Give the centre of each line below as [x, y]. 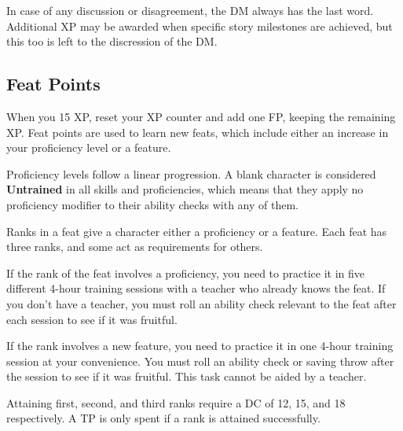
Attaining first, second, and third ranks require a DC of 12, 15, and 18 [176, 402]
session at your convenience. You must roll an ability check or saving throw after [200, 361]
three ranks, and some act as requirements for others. [135, 247]
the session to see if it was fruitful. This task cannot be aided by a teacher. [187, 376]
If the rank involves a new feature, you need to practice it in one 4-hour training [200, 346]
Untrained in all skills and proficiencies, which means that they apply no [185, 189]
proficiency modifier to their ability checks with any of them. [152, 204]
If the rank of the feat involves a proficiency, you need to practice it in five [185, 273]
